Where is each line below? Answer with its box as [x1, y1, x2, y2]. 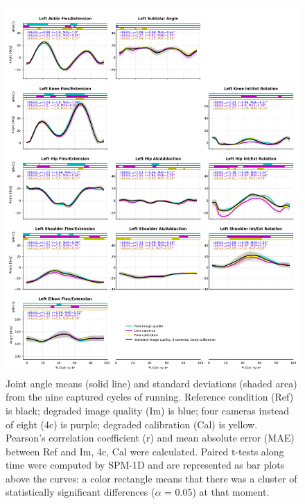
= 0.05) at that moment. [164, 485, 270, 499]
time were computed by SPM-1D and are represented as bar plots [6, 457, 285, 472]
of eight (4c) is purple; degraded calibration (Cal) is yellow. [6, 417, 258, 431]
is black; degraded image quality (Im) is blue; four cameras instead [6, 403, 290, 417]
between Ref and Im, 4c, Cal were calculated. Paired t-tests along [6, 444, 284, 458]
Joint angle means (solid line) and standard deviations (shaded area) [6, 376, 297, 390]
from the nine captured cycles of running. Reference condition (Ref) [6, 389, 294, 404]
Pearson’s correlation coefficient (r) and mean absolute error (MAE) [6, 430, 295, 445]
